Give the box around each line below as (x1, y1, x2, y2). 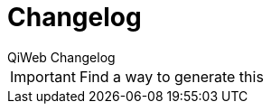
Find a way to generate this (79, 67, 264, 86)
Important (10, 67, 76, 86)
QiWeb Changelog (7, 49, 116, 65)
